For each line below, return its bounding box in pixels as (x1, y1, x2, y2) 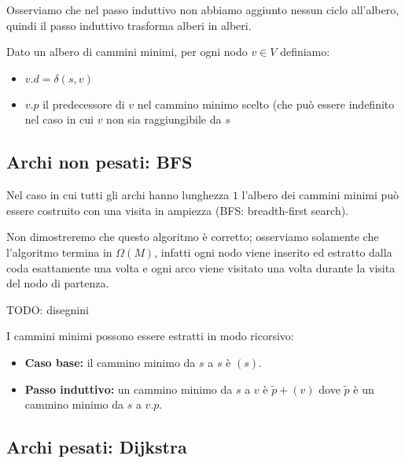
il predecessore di (42, 95, 125, 112)
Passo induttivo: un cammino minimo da (24, 380, 233, 397)
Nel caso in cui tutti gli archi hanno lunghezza (6, 187, 230, 203)
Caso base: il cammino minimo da (24, 354, 196, 370)
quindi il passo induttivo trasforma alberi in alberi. (6, 17, 252, 33)
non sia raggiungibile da (106, 111, 222, 128)
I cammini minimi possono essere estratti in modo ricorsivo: (6, 328, 294, 344)
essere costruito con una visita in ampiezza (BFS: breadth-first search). (6, 202, 349, 218)
